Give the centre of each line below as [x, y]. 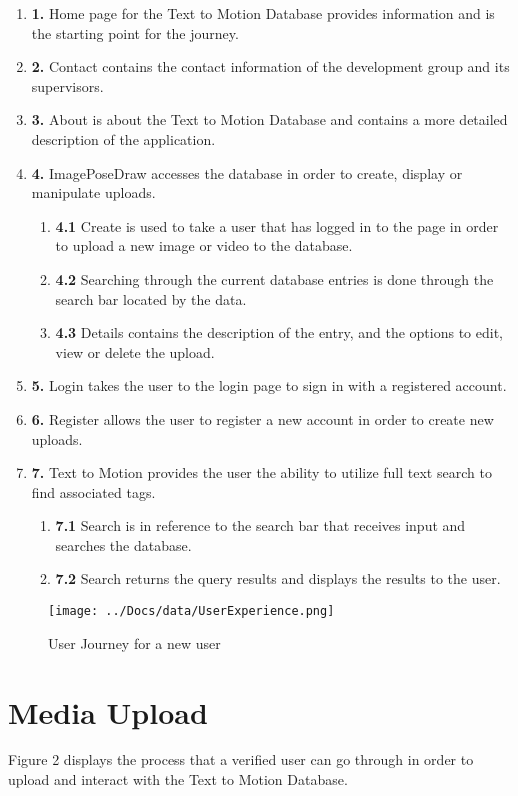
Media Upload [108, 711]
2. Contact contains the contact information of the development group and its [270, 66]
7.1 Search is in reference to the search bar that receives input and [260, 525]
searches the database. [123, 544]
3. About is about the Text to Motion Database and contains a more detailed [269, 119]
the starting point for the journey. [135, 32]
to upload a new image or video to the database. [204, 245]
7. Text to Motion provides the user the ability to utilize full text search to [261, 472]
